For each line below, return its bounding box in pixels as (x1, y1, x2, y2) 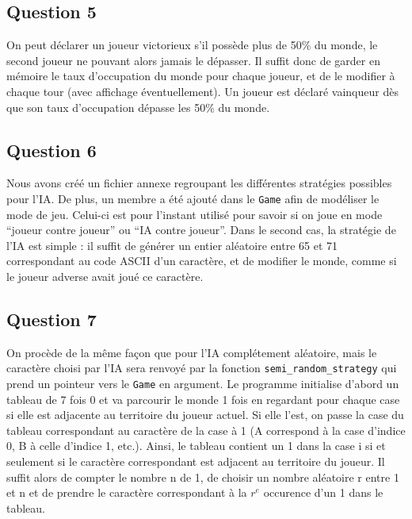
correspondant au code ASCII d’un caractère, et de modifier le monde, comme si (6, 252, 397, 269)
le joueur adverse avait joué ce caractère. (6, 268, 204, 284)
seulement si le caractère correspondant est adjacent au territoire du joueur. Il (6, 453, 385, 470)
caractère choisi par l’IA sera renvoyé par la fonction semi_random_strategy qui (6, 359, 397, 376)
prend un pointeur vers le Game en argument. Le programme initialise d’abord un (6, 375, 399, 392)
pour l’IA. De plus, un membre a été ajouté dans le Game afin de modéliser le (6, 190, 380, 206)
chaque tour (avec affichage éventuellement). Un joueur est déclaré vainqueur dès (6, 83, 399, 99)
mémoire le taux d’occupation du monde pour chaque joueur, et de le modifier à (6, 67, 395, 84)
